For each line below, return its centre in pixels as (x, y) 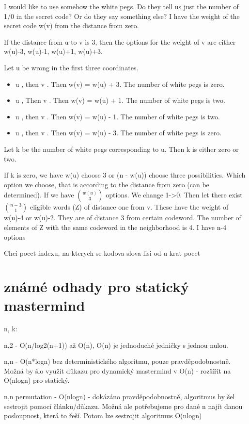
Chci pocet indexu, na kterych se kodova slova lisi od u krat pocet (102, 253)
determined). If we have (39, 195)
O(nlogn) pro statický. (37, 380)
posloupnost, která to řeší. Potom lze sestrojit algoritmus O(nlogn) (103, 416)
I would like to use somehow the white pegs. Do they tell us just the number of (121, 6)
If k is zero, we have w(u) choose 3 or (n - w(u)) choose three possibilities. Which (125, 175)
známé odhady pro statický (96, 286)
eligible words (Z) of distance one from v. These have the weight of (129, 207)
